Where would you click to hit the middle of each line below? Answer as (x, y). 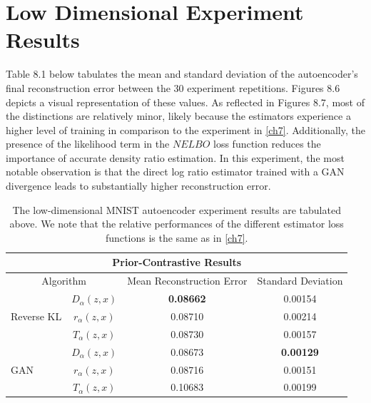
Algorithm (64, 281)
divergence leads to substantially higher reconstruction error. (138, 186)
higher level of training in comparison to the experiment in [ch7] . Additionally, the (185, 129)
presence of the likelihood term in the (88, 144)
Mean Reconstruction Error (187, 281)
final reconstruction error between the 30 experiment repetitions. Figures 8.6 (173, 87)
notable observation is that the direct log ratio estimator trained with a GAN (175, 172)
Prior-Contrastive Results (177, 262)
